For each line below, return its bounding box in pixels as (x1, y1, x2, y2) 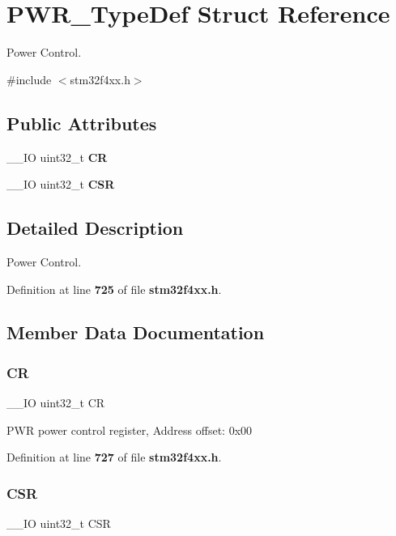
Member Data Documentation (6, 320, 265, 345)
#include (6, 70, 52, 87)
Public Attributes (6, 110, 157, 135)
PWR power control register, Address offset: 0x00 (6, 421, 253, 438)
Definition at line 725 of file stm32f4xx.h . (6, 280, 222, 297)
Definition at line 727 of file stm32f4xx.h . (6, 449, 222, 466)
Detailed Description (6, 215, 184, 240)
